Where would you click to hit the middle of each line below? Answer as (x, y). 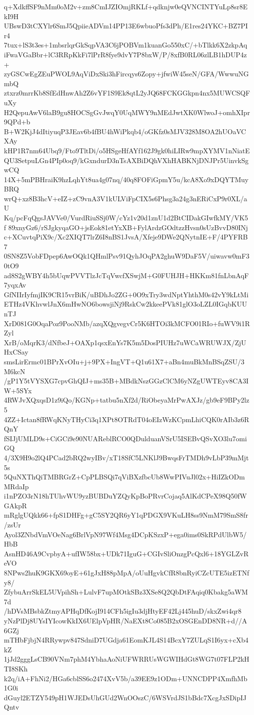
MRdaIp (16, 486)
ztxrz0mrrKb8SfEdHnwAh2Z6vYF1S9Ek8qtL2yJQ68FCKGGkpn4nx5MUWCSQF (127, 93)
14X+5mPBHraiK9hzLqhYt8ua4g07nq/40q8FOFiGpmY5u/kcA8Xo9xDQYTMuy (126, 179)
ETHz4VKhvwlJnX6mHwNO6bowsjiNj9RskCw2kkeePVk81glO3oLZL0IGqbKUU (126, 304)
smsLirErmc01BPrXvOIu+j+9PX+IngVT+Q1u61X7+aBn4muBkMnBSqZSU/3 (124, 361)
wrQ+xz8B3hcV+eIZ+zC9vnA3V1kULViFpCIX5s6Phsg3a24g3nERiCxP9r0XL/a (126, 198)
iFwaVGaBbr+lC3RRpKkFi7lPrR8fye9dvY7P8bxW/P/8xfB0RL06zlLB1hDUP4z (126, 54)
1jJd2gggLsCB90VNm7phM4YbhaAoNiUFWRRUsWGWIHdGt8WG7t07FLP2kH (127, 659)
